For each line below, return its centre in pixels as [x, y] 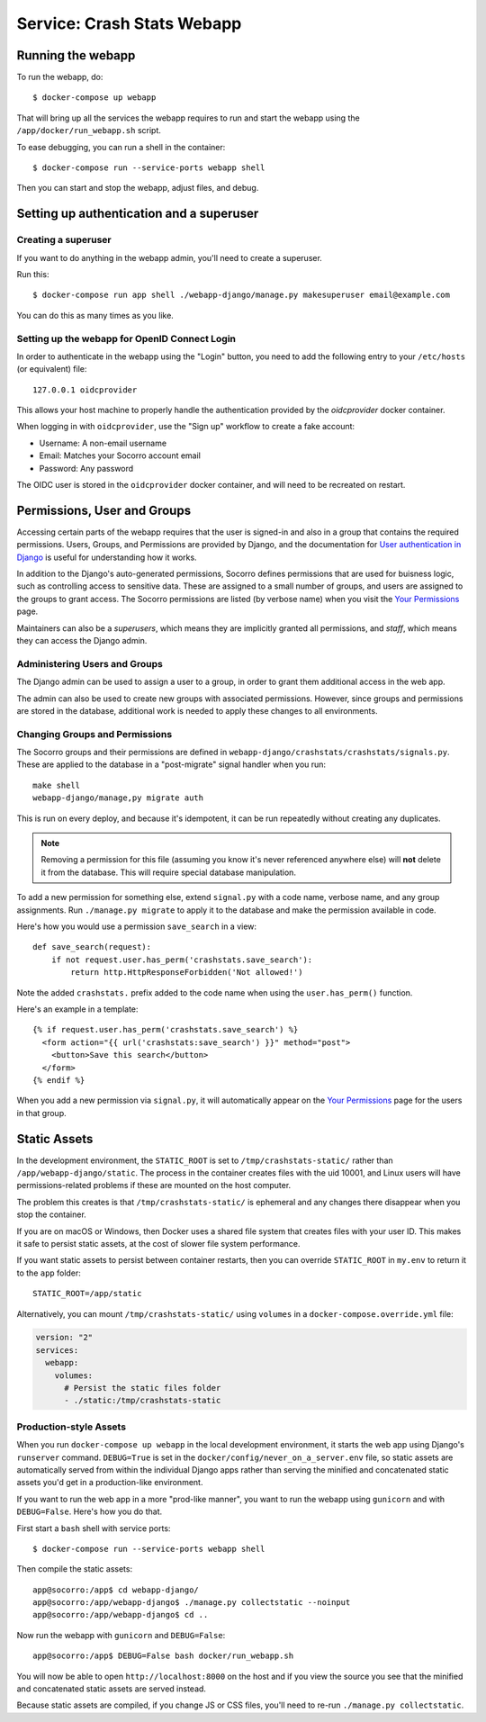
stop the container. [52, 1214]
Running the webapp [76, 55]
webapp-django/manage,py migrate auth [118, 798]
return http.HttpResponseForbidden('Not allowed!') [187, 973]
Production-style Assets [71, 1427]
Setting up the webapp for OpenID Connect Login [126, 338]
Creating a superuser [64, 240]
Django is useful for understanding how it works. [107, 557]
